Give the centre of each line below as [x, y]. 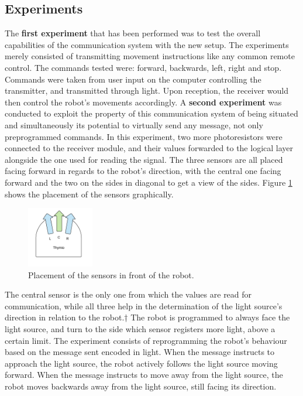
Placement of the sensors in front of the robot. [111, 274]
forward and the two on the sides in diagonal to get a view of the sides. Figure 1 [149, 182]
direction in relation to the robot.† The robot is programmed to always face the [147, 317]
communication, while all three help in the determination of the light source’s [144, 305]
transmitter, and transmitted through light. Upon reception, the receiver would [147, 91]
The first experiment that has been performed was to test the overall [133, 33]
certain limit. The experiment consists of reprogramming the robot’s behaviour [146, 340]
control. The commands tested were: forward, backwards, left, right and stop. [143, 67]
